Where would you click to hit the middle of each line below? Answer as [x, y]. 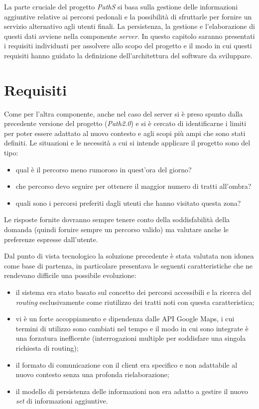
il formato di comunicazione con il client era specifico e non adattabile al [127, 364]
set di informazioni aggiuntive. [62, 401]
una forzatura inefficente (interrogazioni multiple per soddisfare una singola [131, 338]
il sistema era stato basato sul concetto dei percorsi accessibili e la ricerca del [133, 292]
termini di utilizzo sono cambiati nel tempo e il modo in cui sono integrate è [132, 328]
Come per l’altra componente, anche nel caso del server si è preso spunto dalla [124, 113]
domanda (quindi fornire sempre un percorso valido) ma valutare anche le [116, 229]
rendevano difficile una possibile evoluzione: [70, 275]
